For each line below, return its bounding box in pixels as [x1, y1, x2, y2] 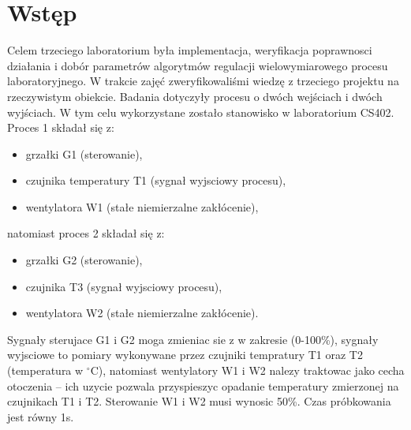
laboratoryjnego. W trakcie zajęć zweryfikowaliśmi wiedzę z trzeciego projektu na [7, 73, 399, 89]
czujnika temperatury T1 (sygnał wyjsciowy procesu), [25, 172, 286, 189]
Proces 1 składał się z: [7, 119, 114, 136]
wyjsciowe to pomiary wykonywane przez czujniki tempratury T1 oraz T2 [7, 346, 363, 363]
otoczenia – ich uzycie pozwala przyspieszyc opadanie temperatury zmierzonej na [7, 377, 399, 394]
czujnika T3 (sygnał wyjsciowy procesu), [25, 278, 222, 294]
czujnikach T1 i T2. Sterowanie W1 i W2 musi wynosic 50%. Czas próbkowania [7, 393, 391, 409]
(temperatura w [7, 362, 84, 379]
